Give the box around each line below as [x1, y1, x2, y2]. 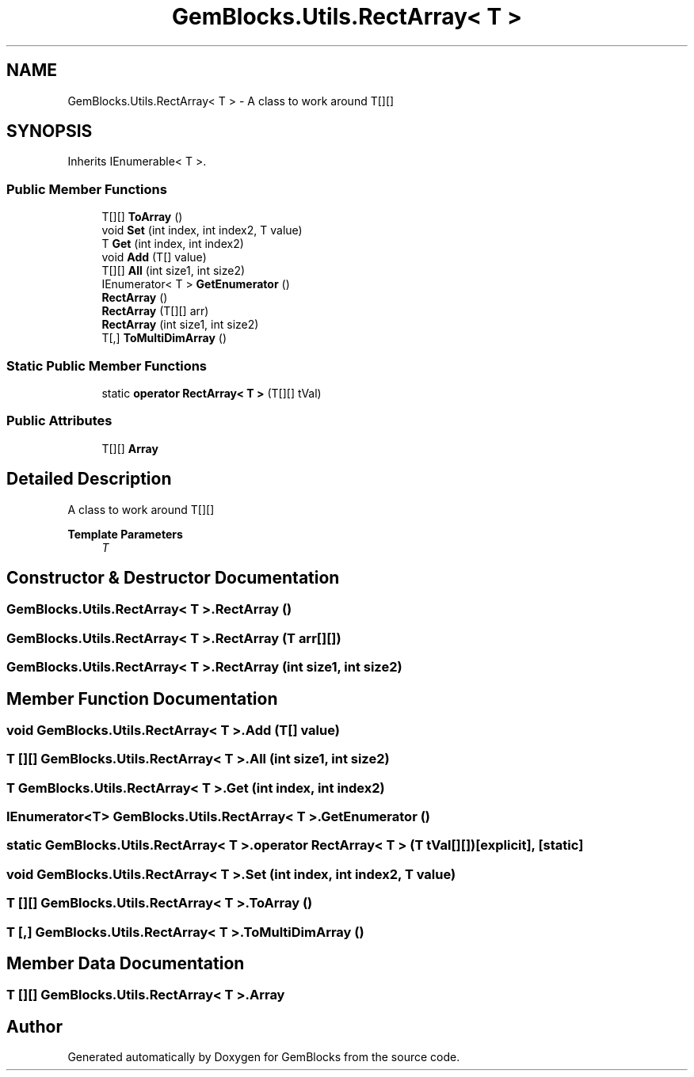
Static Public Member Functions [6, 357, 208, 374]
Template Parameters [67, 527, 183, 541]
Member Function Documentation [6, 688, 278, 709]
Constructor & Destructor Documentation [6, 567, 340, 588]
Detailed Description [6, 469, 172, 489]
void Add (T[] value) [101, 250, 207, 264]
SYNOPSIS [6, 121, 93, 142]
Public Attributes [6, 413, 112, 429]
